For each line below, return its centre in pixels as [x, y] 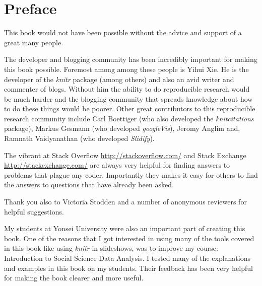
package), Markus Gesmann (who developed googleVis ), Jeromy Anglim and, [122, 128]
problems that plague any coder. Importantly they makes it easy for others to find [131, 174]
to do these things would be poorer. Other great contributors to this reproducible [130, 109]
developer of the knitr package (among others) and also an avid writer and [119, 79]
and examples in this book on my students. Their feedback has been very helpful [128, 268]
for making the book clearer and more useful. [74, 278]
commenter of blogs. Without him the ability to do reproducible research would [127, 89]
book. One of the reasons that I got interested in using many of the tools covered [129, 238]
